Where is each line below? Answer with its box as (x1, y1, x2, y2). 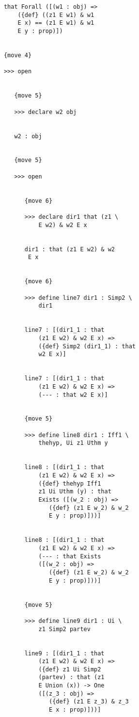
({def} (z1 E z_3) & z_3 (48, 698, 129, 705)
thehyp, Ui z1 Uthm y (38, 440, 108, 447)
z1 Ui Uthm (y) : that (38, 488, 111, 495)
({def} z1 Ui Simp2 (38, 666, 101, 673)
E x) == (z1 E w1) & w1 (17, 19, 94, 27)
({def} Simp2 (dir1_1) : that (38, 342, 136, 350)
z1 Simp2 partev (38, 625, 91, 633)
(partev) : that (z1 (38, 674, 105, 681)
